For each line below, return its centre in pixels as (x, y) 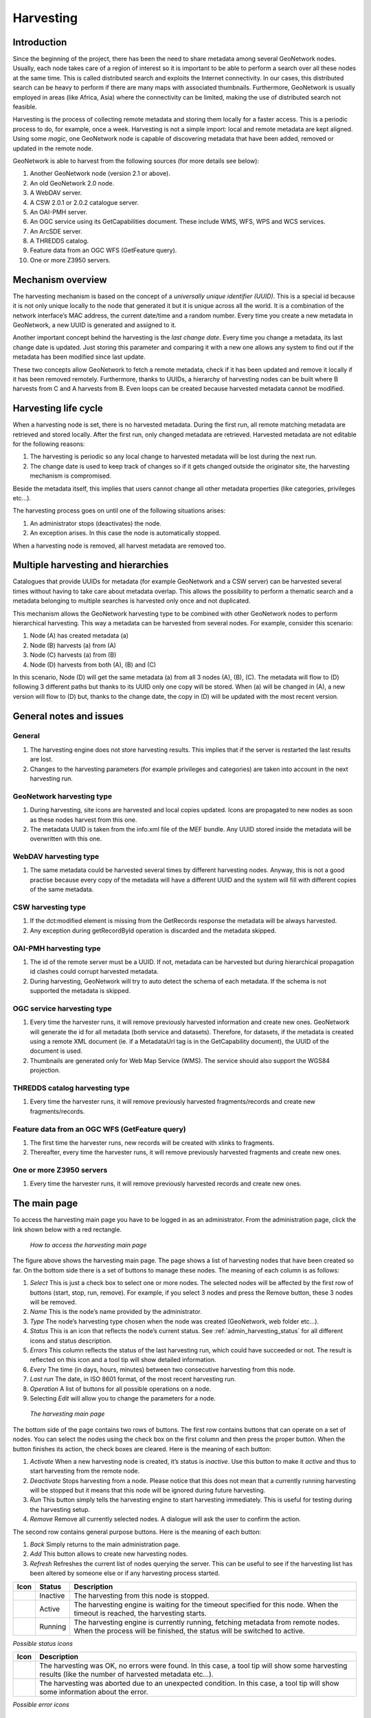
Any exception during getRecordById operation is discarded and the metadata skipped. (153, 930)
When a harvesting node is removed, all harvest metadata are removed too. (119, 546)
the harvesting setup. (60, 1509)
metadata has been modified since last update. (79, 357)
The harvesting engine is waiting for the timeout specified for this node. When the (206, 1605)
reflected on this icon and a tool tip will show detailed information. (123, 1360)
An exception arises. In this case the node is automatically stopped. (125, 533)
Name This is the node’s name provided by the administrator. (116, 1312)
